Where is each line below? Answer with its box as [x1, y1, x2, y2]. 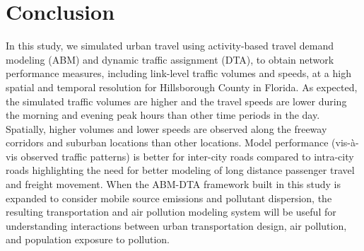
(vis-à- [331, 135, 359, 150]
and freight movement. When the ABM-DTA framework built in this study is [6, 177, 341, 192]
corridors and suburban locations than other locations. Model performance [6, 135, 329, 150]
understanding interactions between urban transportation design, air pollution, [6, 218, 347, 233]
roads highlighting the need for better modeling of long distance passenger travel [6, 163, 355, 177]
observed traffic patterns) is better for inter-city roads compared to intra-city [20, 148, 354, 163]
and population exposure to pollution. [6, 232, 170, 247]
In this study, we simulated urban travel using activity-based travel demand [6, 38, 334, 53]
